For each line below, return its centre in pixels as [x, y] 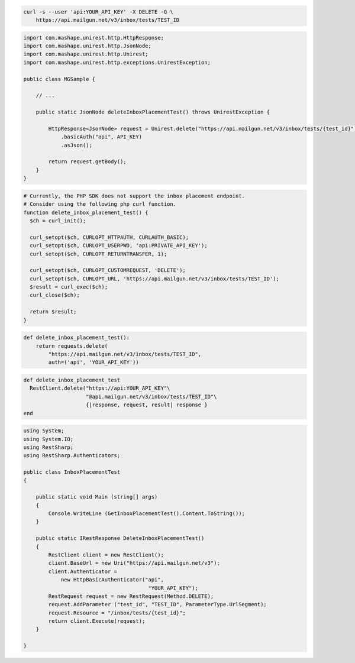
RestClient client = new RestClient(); [106, 555]
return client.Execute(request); [97, 621]
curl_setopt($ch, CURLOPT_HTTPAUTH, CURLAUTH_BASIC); [109, 237]
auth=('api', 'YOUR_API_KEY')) [93, 363]
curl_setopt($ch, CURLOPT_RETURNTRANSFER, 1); [99, 254]
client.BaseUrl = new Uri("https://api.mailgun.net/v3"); [134, 563]
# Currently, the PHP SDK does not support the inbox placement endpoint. [134, 196]
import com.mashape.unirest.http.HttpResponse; [93, 38]
